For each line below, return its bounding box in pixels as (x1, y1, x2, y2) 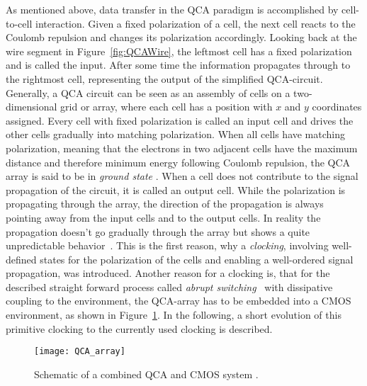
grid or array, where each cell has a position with (60, 99, 273, 114)
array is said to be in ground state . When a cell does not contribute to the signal (6, 169, 358, 183)
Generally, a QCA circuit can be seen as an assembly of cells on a (6, 85, 290, 100)
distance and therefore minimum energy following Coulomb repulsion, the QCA (6, 154, 351, 169)
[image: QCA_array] (34, 346, 125, 357)
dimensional (6, 99, 57, 114)
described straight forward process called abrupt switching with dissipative (6, 279, 333, 294)
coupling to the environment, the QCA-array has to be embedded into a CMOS (6, 293, 351, 308)
